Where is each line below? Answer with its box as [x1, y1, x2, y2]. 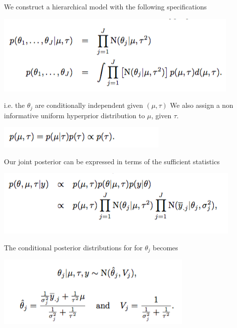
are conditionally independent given [35, 100, 143, 110]
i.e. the [4, 100, 25, 110]
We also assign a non [170, 100, 234, 110]
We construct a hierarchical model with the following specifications [4, 1, 207, 11]
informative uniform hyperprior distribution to [4, 110, 145, 120]
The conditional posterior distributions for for [4, 242, 143, 253]
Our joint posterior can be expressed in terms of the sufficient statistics [4, 156, 220, 166]
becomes [152, 242, 178, 253]
